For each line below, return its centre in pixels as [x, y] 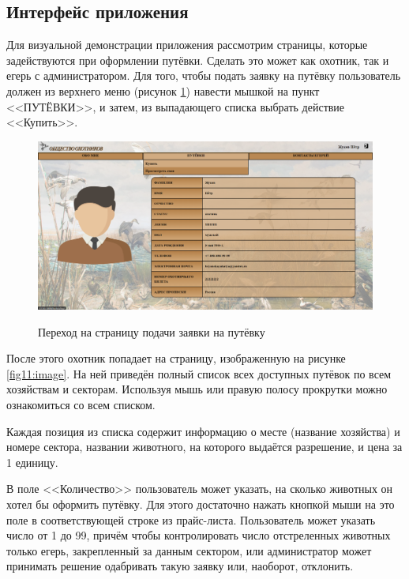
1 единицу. [32, 462]
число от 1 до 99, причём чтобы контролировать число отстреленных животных [199, 535]
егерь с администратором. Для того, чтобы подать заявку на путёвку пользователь [204, 75]
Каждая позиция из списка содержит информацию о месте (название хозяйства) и [203, 431]
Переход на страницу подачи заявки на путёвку [152, 331]
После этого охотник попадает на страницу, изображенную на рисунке [176, 358]
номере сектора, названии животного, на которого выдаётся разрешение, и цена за [204, 447]
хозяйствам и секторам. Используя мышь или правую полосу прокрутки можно [197, 389]
